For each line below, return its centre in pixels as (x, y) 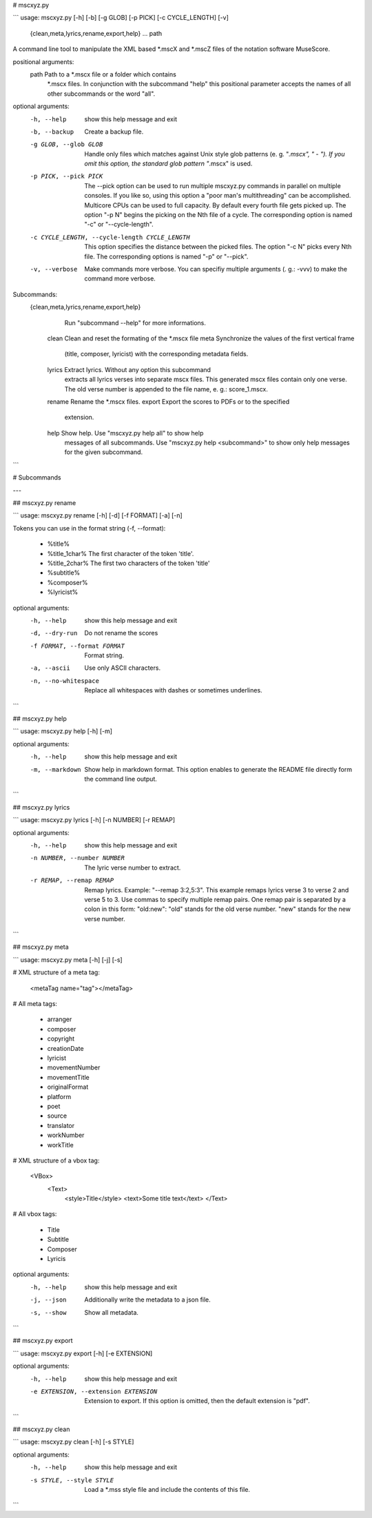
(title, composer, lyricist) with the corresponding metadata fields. (156, 354)
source (57, 1116)
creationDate (65, 1048)
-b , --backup (52, 132)
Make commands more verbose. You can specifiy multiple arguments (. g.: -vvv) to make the (216, 269)
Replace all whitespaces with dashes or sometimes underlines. (173, 690)
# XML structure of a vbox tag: (56, 1160)
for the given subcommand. (104, 452)
